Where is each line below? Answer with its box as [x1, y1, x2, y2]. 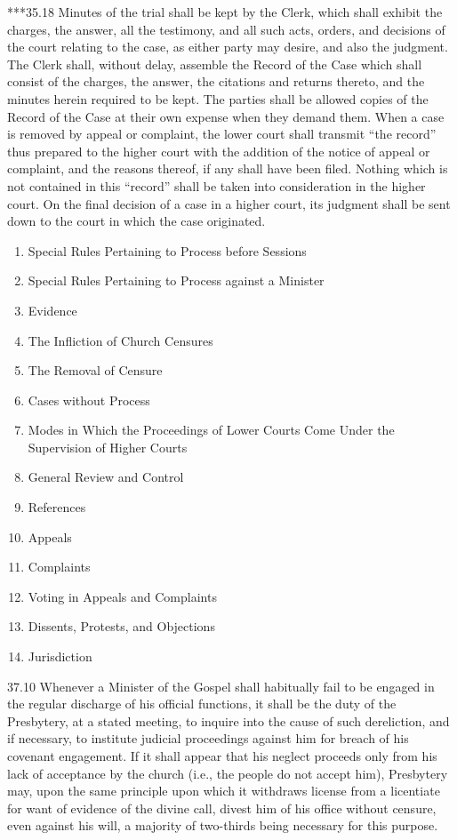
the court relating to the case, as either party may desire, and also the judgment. [7, 37, 448, 56]
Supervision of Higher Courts [28, 437, 188, 456]
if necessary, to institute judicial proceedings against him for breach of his [7, 729, 409, 748]
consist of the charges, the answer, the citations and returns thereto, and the [7, 72, 425, 91]
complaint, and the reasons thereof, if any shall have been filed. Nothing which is [7, 159, 448, 178]
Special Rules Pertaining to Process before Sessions [28, 241, 307, 260]
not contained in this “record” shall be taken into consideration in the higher [7, 176, 426, 195]
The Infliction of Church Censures [28, 331, 213, 349]
